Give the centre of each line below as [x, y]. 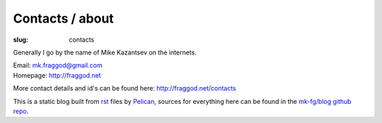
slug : [21, 40]
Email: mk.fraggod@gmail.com [58, 65]
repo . [21, 111]
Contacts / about [64, 18]
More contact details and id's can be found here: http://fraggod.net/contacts [125, 88]
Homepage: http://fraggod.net [57, 75]
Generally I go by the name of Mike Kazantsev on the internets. [105, 52]
